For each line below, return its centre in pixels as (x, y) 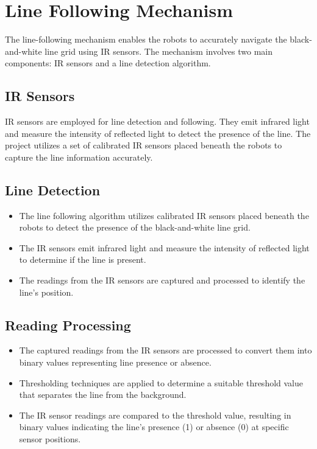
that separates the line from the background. (103, 395)
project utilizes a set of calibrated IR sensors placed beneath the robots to (144, 145)
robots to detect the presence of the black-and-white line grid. (135, 227)
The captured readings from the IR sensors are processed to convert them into (166, 350)
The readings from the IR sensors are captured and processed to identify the (162, 280)
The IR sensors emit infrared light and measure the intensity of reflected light (164, 247)
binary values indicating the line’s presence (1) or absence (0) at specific (154, 427)
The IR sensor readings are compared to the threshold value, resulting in (155, 415)
